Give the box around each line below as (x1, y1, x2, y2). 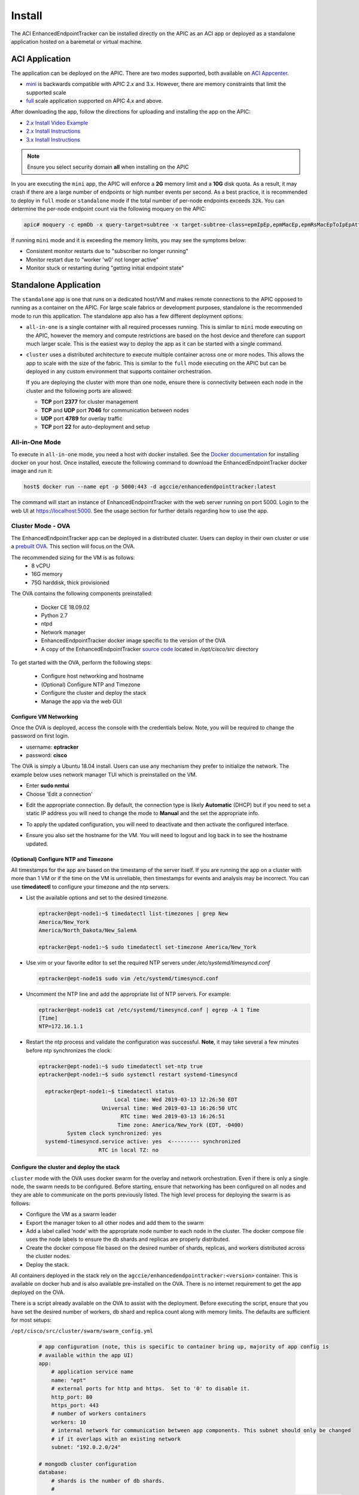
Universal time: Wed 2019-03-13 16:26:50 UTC (102, 1105, 238, 1112)
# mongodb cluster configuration (38, 1460, 137, 1467)
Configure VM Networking (11, 713, 78, 720)
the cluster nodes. (26, 1253, 71, 1260)
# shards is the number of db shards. (51, 1477, 165, 1484)
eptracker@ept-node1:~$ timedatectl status (45, 1088, 175, 1094)
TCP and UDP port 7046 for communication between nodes (41, 407, 190, 414)
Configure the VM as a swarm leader (26, 1211, 117, 1218)
